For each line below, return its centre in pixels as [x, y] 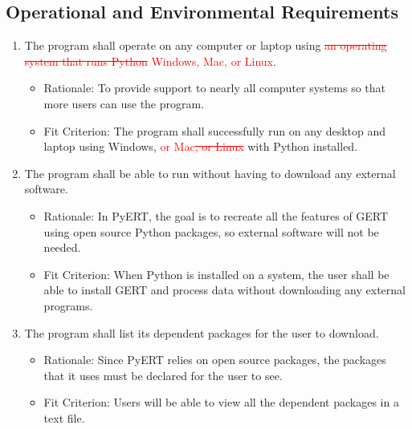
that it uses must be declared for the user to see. [163, 375]
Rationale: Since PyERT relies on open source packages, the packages [215, 360]
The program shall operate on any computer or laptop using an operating [206, 45]
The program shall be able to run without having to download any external [210, 173]
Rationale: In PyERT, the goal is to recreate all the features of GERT [216, 215]
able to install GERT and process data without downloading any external [224, 290]
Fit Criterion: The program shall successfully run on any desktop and [215, 130]
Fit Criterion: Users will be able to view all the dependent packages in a [221, 402]
